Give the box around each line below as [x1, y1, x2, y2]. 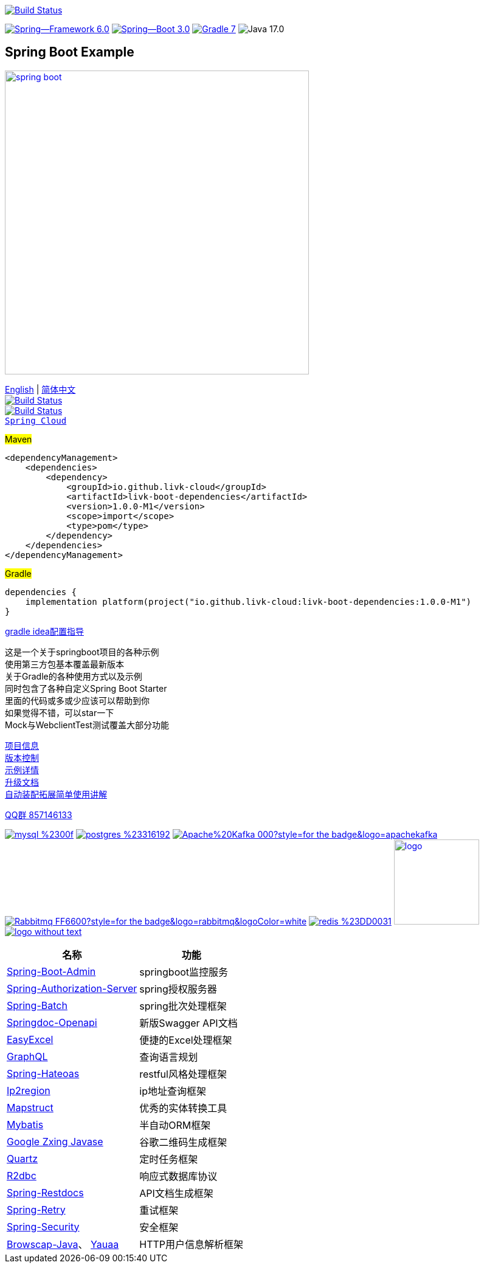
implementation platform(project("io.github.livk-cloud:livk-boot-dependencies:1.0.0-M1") [25, 596, 472, 607]
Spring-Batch [7, 999, 67, 1011]
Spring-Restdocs [7, 1186, 84, 1199]
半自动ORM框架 [139, 1118, 211, 1131]
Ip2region [7, 1084, 50, 1097]
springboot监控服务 [139, 965, 229, 978]
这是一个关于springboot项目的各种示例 [5, 646, 159, 657]
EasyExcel [7, 1033, 54, 1046]
